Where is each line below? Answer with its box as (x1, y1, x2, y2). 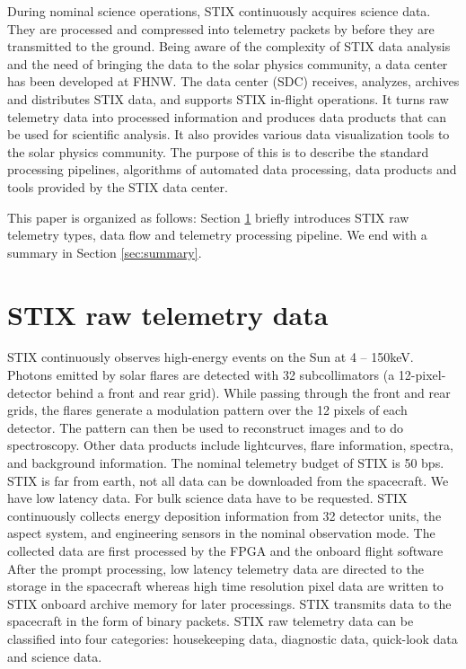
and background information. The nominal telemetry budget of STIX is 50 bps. (7, 453, 444, 471)
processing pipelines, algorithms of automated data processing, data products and (7, 160, 457, 179)
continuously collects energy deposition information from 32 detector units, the (7, 506, 442, 524)
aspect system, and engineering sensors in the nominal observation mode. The (7, 524, 435, 542)
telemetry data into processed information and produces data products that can (7, 107, 446, 126)
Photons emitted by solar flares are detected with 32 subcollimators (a (7, 365, 395, 384)
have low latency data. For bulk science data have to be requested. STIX (7, 489, 408, 507)
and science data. (7, 647, 102, 665)
